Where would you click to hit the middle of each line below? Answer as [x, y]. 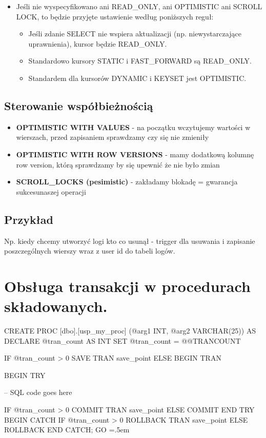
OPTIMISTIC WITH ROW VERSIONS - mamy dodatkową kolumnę [135, 154]
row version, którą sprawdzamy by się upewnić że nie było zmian [118, 164]
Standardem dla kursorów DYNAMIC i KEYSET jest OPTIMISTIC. [137, 78]
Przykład [29, 219]
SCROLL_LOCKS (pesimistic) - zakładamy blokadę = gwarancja [127, 182]
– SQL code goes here [38, 392]
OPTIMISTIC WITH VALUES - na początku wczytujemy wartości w [133, 127]
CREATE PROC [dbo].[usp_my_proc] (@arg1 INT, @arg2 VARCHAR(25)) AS [130, 331]
